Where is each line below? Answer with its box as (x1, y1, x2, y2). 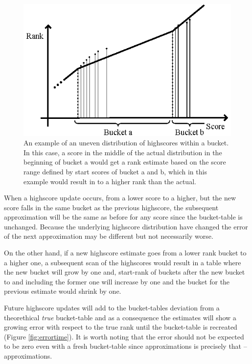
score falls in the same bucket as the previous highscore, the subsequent (4, 202, 219, 212)
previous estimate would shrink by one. (4, 286, 121, 296)
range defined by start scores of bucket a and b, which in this (23, 166, 207, 176)
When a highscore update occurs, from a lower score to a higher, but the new (4, 193, 236, 203)
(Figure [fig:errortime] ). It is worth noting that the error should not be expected (4, 331, 244, 341)
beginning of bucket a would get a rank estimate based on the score (23, 157, 226, 167)
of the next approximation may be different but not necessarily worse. (4, 231, 213, 241)
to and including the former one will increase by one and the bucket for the (4, 276, 230, 286)
